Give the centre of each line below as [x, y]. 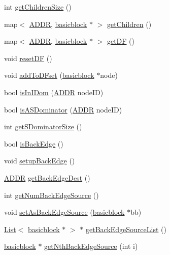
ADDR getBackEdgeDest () [47, 177]
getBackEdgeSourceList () [126, 229]
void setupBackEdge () [40, 161]
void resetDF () [28, 58]
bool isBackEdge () [34, 143]
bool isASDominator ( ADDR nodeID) [63, 109]
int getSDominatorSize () [43, 126]
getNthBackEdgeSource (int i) [91, 246]
